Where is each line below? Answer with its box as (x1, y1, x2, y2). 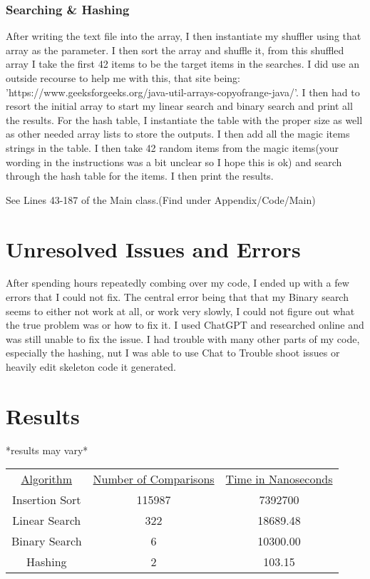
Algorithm (21, 471, 73, 488)
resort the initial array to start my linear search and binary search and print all (6, 98, 353, 113)
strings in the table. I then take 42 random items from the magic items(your (6, 140, 339, 155)
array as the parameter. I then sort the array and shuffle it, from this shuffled (6, 42, 344, 57)
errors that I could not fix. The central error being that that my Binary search (6, 289, 349, 304)
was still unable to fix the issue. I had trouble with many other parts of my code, (6, 331, 360, 346)
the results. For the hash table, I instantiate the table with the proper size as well (6, 112, 363, 127)
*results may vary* (6, 442, 88, 457)
